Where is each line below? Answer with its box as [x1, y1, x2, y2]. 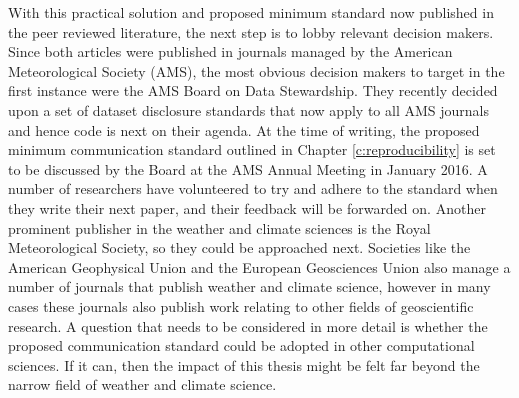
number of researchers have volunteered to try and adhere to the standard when [8, 178, 498, 199]
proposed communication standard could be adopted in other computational [8, 335, 475, 356]
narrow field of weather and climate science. [8, 374, 277, 395]
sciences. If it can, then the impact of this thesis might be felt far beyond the [8, 354, 480, 375]
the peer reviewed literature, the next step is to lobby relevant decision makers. [8, 21, 494, 42]
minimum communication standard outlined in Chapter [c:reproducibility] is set [8, 139, 496, 160]
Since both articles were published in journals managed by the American [8, 41, 453, 62]
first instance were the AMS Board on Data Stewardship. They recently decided [8, 80, 498, 101]
